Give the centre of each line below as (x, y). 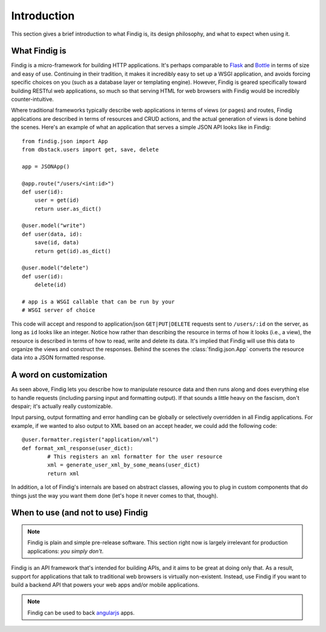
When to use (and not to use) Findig (79, 513)
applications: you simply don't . (66, 551)
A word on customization (59, 375)
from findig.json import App (65, 141)
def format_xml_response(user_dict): (78, 448)
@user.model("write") (54, 226)
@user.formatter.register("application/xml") (91, 440)
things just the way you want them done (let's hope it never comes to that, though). (115, 495)
